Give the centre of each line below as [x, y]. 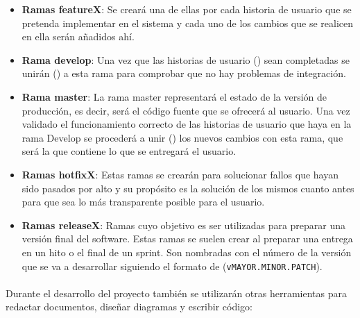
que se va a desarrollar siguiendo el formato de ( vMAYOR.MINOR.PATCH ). [172, 266]
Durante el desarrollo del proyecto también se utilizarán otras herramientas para [177, 293]
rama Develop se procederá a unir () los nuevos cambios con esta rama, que [182, 137]
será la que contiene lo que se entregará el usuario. [129, 151]
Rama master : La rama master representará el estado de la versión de [174, 96]
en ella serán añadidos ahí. [78, 36]
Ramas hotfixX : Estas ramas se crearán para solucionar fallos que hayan [180, 174]
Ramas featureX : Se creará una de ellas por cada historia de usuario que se [187, 9]
